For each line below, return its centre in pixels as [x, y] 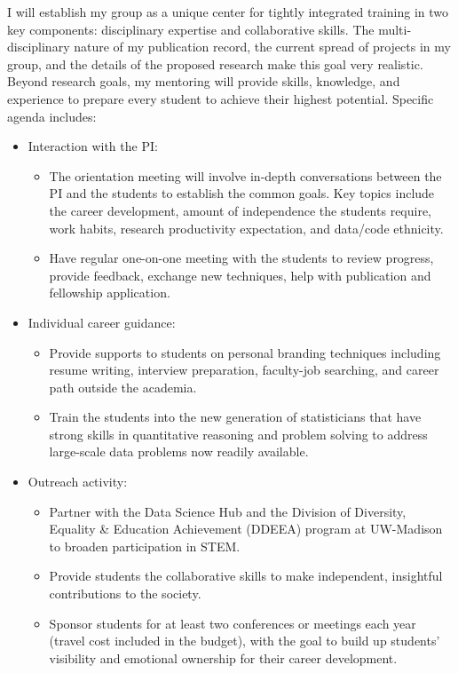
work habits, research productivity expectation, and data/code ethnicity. [246, 228]
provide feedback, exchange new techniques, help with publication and [240, 275]
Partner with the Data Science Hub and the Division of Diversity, [228, 511]
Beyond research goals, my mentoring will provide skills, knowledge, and [204, 81]
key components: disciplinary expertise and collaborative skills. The [191, 29]
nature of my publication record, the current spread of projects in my [262, 47]
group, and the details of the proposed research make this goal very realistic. [215, 63]
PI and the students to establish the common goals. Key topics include [242, 193]
